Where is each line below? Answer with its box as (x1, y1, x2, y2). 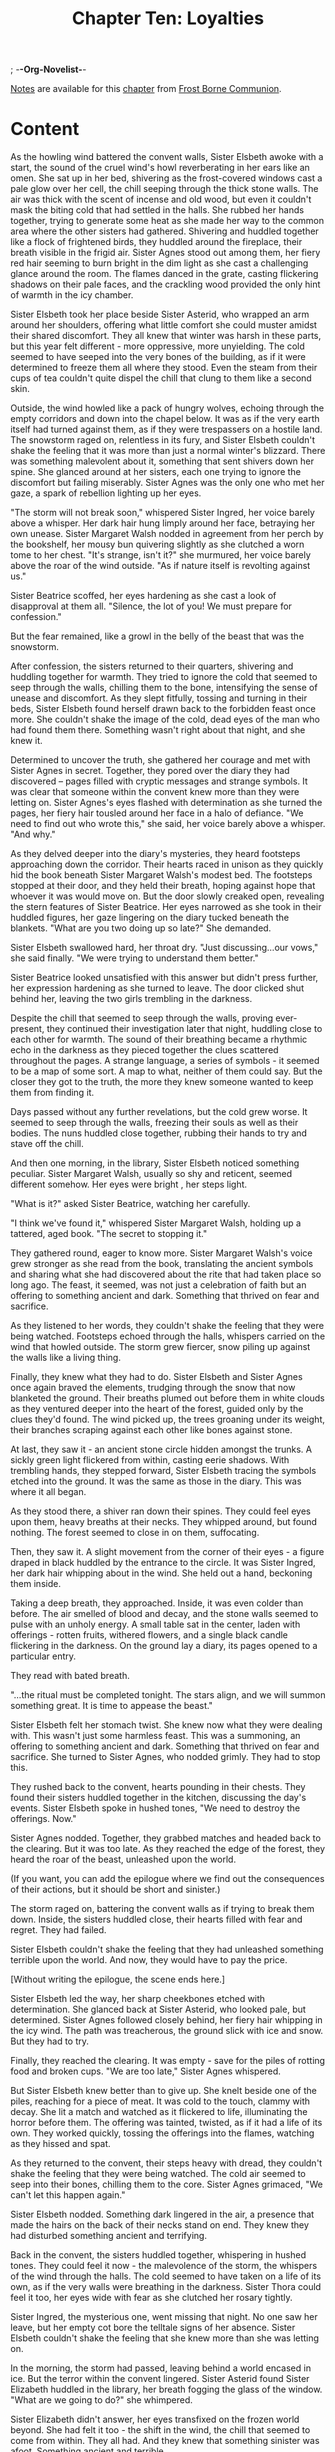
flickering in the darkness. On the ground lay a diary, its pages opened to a (10, 1640, 318, 1652)
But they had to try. (10, 2035, 90, 2047)
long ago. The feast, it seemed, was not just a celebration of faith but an (10, 1279, 307, 1291)
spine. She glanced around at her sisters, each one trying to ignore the (10, 466, 302, 478)
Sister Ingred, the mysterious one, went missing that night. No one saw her (10, 2311, 318, 2323)
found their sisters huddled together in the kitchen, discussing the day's (10, 1792, 307, 1804)
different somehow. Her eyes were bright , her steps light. (10, 1178, 248, 1191)
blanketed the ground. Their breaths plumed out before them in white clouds (10, 1392, 325, 1404)
